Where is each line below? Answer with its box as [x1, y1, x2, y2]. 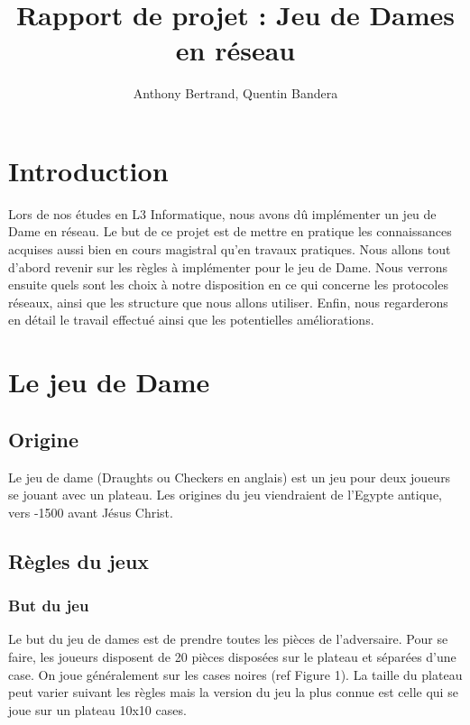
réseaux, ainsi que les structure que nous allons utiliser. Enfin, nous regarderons [8, 292, 448, 311]
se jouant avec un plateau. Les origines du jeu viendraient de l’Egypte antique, [8, 485, 442, 504]
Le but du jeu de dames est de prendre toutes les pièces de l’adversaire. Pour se [8, 629, 448, 648]
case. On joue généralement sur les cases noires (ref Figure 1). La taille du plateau [8, 665, 463, 684]
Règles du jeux [8, 546, 150, 574]
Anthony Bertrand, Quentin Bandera [133, 84, 338, 103]
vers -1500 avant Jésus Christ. [8, 502, 173, 521]
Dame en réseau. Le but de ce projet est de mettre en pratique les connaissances [8, 222, 452, 241]
